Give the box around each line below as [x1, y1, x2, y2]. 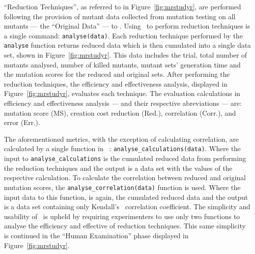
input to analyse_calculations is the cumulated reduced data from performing [4, 153, 246, 163]
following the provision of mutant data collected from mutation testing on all [4, 11, 236, 21]
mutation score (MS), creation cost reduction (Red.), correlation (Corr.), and [4, 107, 236, 118]
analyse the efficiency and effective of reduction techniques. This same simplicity [4, 221, 246, 231]
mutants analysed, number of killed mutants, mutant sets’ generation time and [4, 59, 241, 69]
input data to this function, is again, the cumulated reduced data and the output [4, 191, 248, 202]
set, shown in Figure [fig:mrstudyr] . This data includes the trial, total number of [4, 50, 247, 60]
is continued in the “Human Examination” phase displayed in [4, 230, 189, 240]
